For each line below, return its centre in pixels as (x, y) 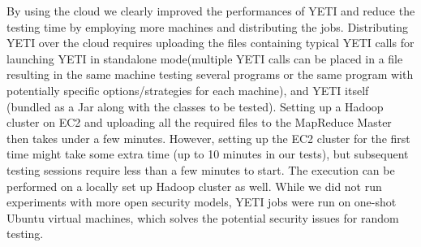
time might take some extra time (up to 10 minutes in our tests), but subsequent (208, 154)
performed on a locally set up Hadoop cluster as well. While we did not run (194, 186)
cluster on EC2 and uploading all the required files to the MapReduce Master (199, 122)
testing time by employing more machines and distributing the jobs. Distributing (208, 26)
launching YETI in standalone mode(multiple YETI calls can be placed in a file (205, 58)
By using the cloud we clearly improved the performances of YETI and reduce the (211, 11)
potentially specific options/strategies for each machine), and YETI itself (188, 90)
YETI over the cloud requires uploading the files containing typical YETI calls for (210, 43)
